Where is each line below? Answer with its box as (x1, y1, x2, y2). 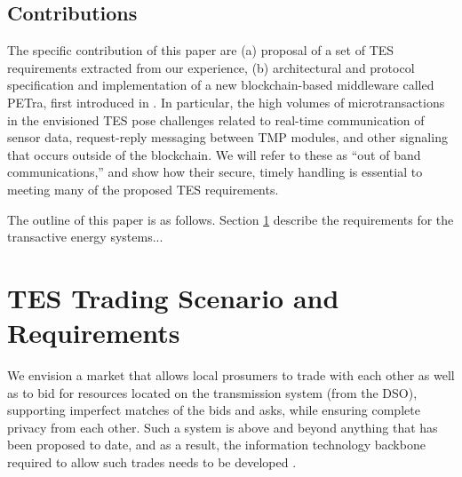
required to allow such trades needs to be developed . (7, 453, 297, 472)
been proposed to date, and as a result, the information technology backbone (7, 435, 426, 454)
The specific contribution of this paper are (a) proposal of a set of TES (7, 41, 394, 60)
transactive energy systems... (7, 227, 163, 246)
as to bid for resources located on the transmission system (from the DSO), (7, 383, 418, 401)
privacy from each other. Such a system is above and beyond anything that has (7, 417, 438, 436)
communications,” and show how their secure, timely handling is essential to (7, 163, 423, 181)
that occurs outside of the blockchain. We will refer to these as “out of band (7, 145, 421, 163)
